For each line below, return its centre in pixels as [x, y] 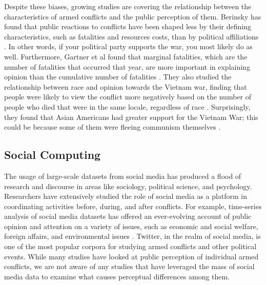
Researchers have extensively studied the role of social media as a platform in [126, 196]
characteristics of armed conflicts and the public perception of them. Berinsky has [133, 16]
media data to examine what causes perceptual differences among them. [117, 276]
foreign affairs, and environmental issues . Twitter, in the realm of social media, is [132, 236]
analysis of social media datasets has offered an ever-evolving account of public [128, 216]
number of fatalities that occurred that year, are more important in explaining [127, 66]
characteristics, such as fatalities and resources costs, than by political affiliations [131, 36]
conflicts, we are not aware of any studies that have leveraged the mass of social [129, 266]
